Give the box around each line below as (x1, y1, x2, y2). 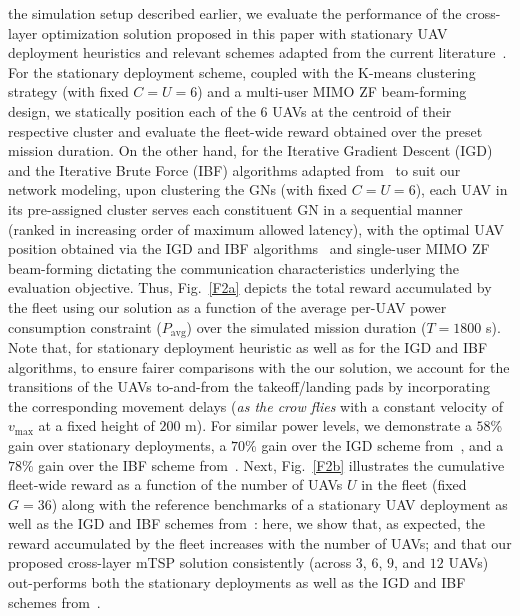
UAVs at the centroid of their (272, 100, 452, 121)
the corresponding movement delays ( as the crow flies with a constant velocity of (8, 395, 504, 416)
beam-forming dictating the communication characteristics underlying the (8, 257, 460, 278)
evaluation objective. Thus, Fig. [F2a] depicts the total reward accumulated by (8, 277, 492, 298)
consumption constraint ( (8, 316, 162, 337)
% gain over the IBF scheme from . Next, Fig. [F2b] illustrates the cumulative (22, 454, 505, 475)
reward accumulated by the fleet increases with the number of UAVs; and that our (8, 532, 512, 553)
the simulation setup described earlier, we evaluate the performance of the (8, 3, 462, 23)
